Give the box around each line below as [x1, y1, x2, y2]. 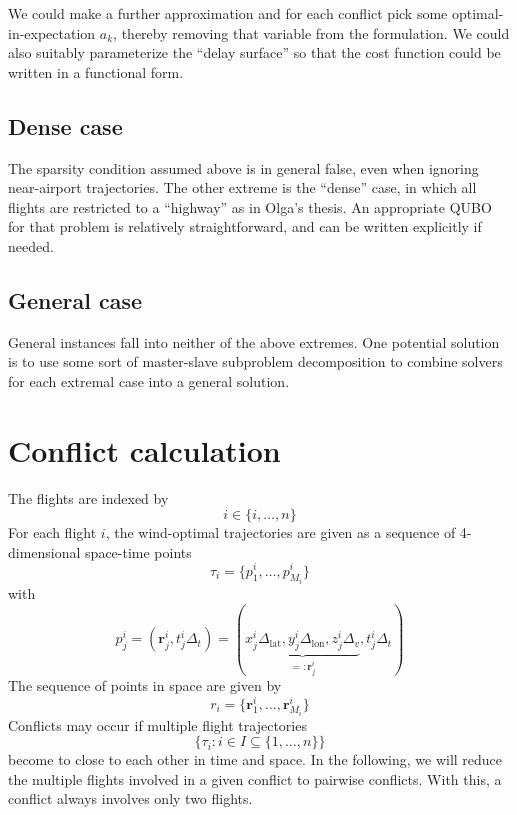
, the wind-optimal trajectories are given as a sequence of [105, 522, 456, 543]
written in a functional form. [8, 61, 184, 82]
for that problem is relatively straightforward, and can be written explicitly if [8, 216, 482, 237]
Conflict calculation [8, 429, 281, 470]
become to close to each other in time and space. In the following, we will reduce [8, 749, 503, 770]
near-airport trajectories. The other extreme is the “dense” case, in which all [8, 177, 477, 198]
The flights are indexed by [8, 487, 169, 508]
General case [8, 284, 143, 315]
